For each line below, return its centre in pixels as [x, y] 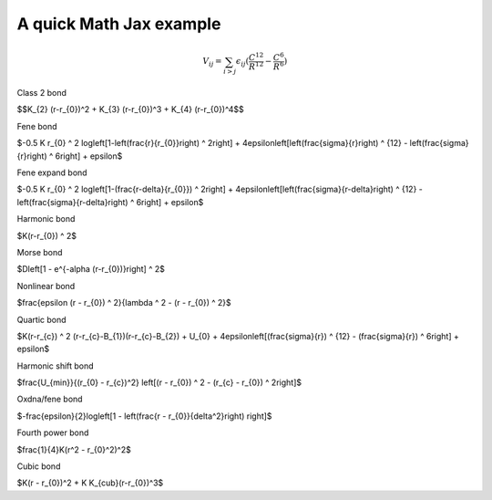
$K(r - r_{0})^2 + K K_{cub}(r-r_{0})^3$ [90, 483]
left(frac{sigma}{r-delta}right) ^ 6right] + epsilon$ [110, 202]
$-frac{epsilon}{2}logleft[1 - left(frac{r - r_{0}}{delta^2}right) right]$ [144, 416]
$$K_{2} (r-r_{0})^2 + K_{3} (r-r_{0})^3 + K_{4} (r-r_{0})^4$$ [131, 109]
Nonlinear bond [46, 286]
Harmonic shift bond [56, 366]
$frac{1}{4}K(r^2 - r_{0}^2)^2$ [74, 449]
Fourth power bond [53, 432]
